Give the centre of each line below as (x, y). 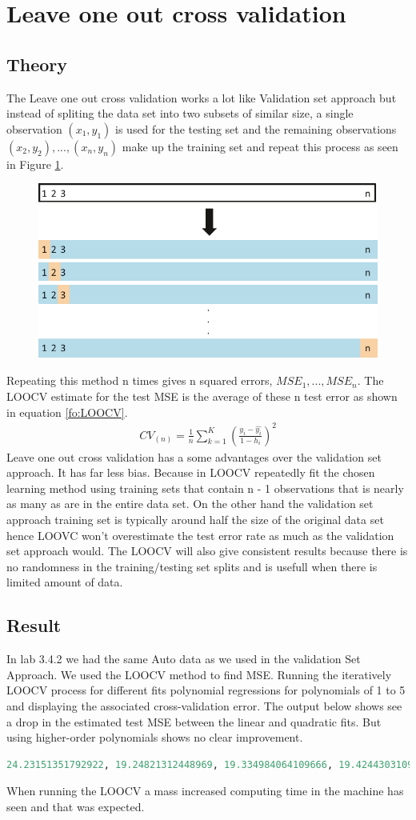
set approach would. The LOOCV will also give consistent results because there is (207, 551)
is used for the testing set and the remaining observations (256, 128)
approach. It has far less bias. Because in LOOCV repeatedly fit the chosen (191, 472)
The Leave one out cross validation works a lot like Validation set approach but (202, 97)
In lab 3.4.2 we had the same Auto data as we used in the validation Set (184, 659)
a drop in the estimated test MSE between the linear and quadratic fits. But (194, 721)
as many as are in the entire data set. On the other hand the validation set (190, 504)
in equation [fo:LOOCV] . (67, 412)
